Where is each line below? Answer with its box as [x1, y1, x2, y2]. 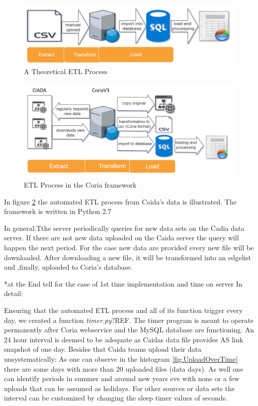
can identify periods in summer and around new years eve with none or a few [4, 373, 240, 384]
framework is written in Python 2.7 [4, 206, 111, 216]
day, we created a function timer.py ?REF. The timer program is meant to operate [4, 314, 254, 325]
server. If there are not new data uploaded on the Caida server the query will [4, 232, 239, 243]
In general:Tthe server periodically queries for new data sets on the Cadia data [4, 222, 245, 233]
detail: [4, 288, 23, 299]
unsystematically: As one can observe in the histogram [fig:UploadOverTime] [4, 353, 238, 364]
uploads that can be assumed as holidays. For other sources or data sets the [4, 383, 235, 393]
